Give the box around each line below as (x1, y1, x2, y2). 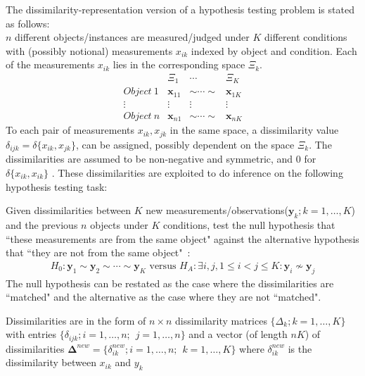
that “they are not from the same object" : (6, 245, 191, 260)
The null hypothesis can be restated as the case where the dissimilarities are (6, 275, 334, 290)
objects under (90, 217, 148, 232)
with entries (6, 327, 57, 341)
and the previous (6, 217, 78, 232)
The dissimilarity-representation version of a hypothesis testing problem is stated (6, 2, 354, 16)
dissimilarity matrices (174, 313, 267, 327)
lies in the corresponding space (113, 57, 245, 72)
